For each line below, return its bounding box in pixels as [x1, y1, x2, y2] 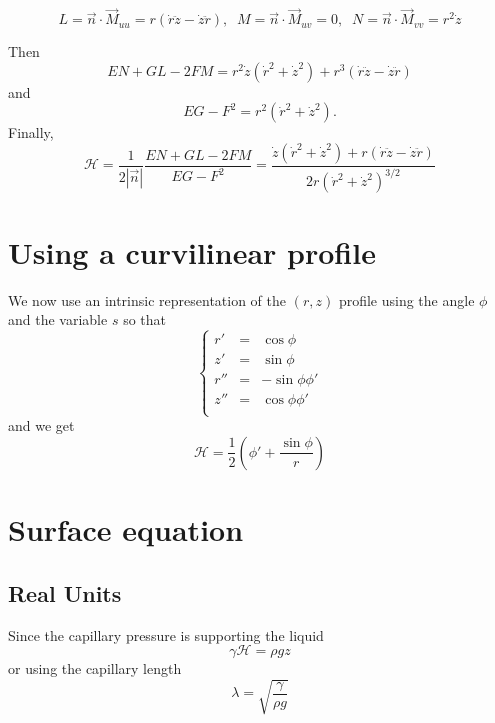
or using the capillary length [8, 658, 182, 679]
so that [123, 309, 166, 330]
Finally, [8, 122, 54, 143]
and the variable [8, 309, 108, 330]
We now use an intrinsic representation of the [8, 289, 287, 310]
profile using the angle [338, 289, 475, 310]
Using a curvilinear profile [8, 231, 376, 272]
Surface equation [8, 509, 244, 550]
